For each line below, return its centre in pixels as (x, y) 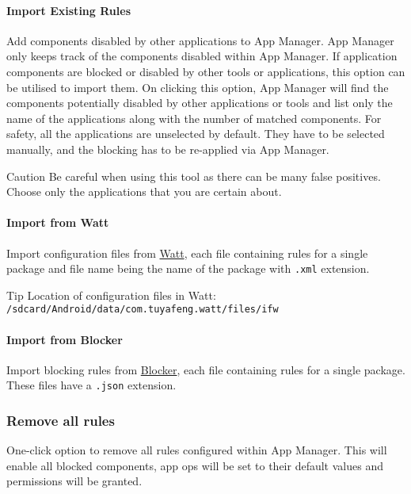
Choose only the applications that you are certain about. (144, 191)
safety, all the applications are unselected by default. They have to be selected (196, 134)
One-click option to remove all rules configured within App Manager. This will (197, 450)
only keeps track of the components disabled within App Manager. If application (202, 56)
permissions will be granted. (74, 481)
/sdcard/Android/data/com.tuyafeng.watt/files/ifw (143, 310)
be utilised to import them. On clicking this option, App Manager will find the (198, 87)
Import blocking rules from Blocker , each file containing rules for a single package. (206, 369)
